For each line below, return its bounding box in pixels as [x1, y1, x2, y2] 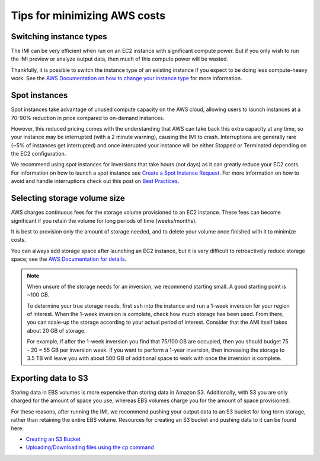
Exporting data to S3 [11, 373, 88, 383]
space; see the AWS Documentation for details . [11, 255, 127, 263]
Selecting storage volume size [11, 193, 125, 203]
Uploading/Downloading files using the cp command [25, 444, 154, 451]
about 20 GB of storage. [27, 327, 86, 334]
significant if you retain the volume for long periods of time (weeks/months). [11, 217, 197, 224]
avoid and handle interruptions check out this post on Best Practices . [11, 178, 180, 185]
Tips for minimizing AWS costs [11, 9, 166, 22]
